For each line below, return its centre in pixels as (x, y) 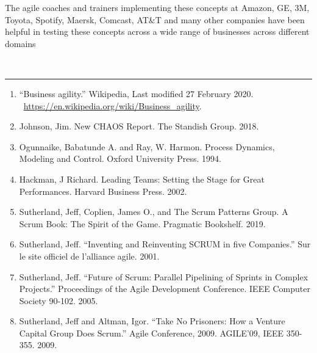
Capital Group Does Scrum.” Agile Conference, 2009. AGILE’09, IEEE (151, 333)
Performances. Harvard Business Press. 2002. (103, 191)
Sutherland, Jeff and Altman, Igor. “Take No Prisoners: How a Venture (152, 321)
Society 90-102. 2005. (59, 300)
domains (20, 43)
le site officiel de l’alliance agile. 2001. (89, 256)
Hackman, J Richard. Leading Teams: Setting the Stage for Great (142, 179)
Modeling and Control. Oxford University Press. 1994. (120, 158)
